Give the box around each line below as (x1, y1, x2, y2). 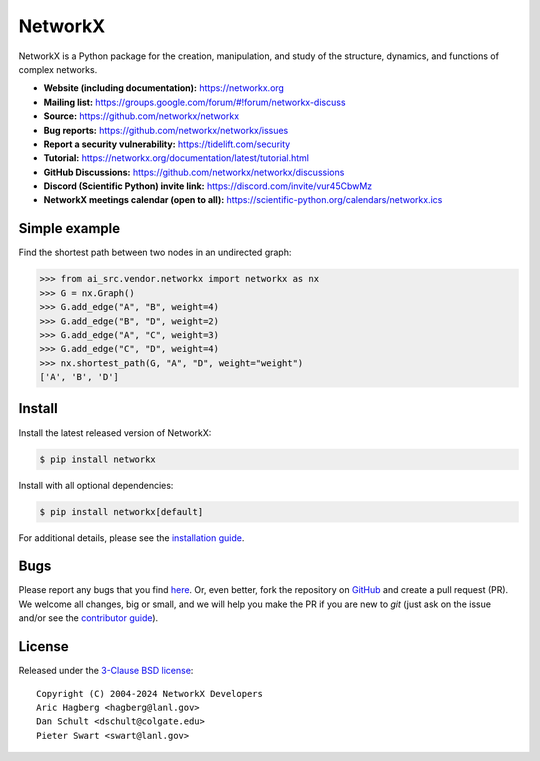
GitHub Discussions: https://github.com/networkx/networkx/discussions (43, 166, 345, 178)
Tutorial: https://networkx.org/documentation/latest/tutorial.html (43, 152, 310, 164)
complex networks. (18, 63, 98, 75)
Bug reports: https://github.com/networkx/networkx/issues (43, 124, 289, 136)
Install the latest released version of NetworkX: (18, 426, 212, 439)
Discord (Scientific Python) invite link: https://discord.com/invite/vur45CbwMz (43, 180, 373, 192)
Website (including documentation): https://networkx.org (43, 82, 285, 94)
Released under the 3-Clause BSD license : (18, 665, 194, 677)
